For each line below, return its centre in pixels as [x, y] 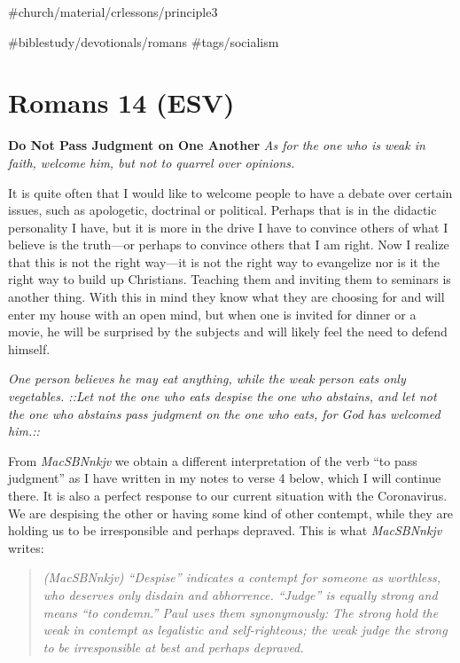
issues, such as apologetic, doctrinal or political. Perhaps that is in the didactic [222, 210]
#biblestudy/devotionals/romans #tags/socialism [144, 41]
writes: [26, 547]
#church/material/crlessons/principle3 [113, 12]
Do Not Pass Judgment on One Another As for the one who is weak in [217, 145]
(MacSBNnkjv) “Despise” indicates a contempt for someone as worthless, [242, 577]
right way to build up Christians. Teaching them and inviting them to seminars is [230, 279]
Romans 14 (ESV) [121, 103]
